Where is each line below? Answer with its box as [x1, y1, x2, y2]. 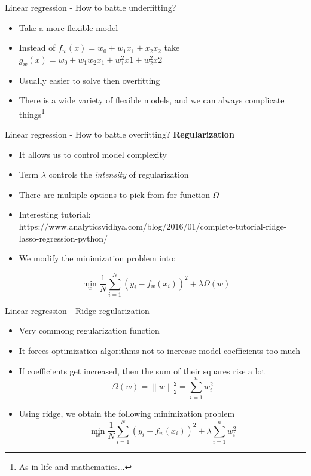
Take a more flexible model [19, 21, 118, 33]
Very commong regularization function [19, 324, 160, 337]
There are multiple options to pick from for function [19, 188, 210, 200]
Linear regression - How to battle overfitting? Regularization [5, 128, 234, 141]
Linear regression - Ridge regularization [5, 304, 150, 316]
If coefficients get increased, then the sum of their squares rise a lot [19, 364, 266, 377]
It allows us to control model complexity [19, 148, 167, 160]
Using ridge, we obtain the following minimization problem [19, 407, 235, 420]
